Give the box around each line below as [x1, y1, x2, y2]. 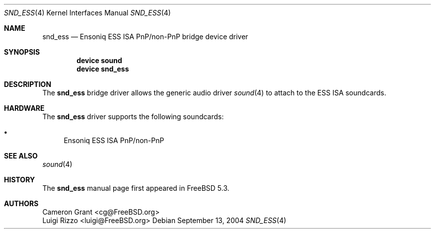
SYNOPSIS [4, 48, 40, 56]
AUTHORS [4, 199, 39, 208]
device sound [76, 56, 122, 65]
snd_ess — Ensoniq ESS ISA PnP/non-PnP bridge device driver [42, 32, 248, 41]
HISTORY [4, 175, 35, 184]
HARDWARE [4, 104, 45, 112]
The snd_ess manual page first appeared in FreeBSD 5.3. [42, 184, 229, 192]
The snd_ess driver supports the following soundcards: [42, 112, 224, 121]
